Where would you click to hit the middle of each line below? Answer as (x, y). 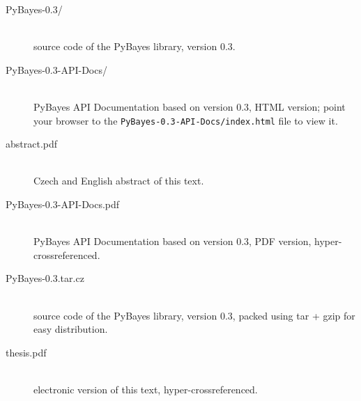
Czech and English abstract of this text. (119, 181)
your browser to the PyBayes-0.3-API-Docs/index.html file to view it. (186, 120)
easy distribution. (71, 329)
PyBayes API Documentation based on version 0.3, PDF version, (172, 241)
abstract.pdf (32, 144)
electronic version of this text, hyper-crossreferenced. (146, 389)
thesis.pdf (26, 352)
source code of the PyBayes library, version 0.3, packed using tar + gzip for (194, 315)
